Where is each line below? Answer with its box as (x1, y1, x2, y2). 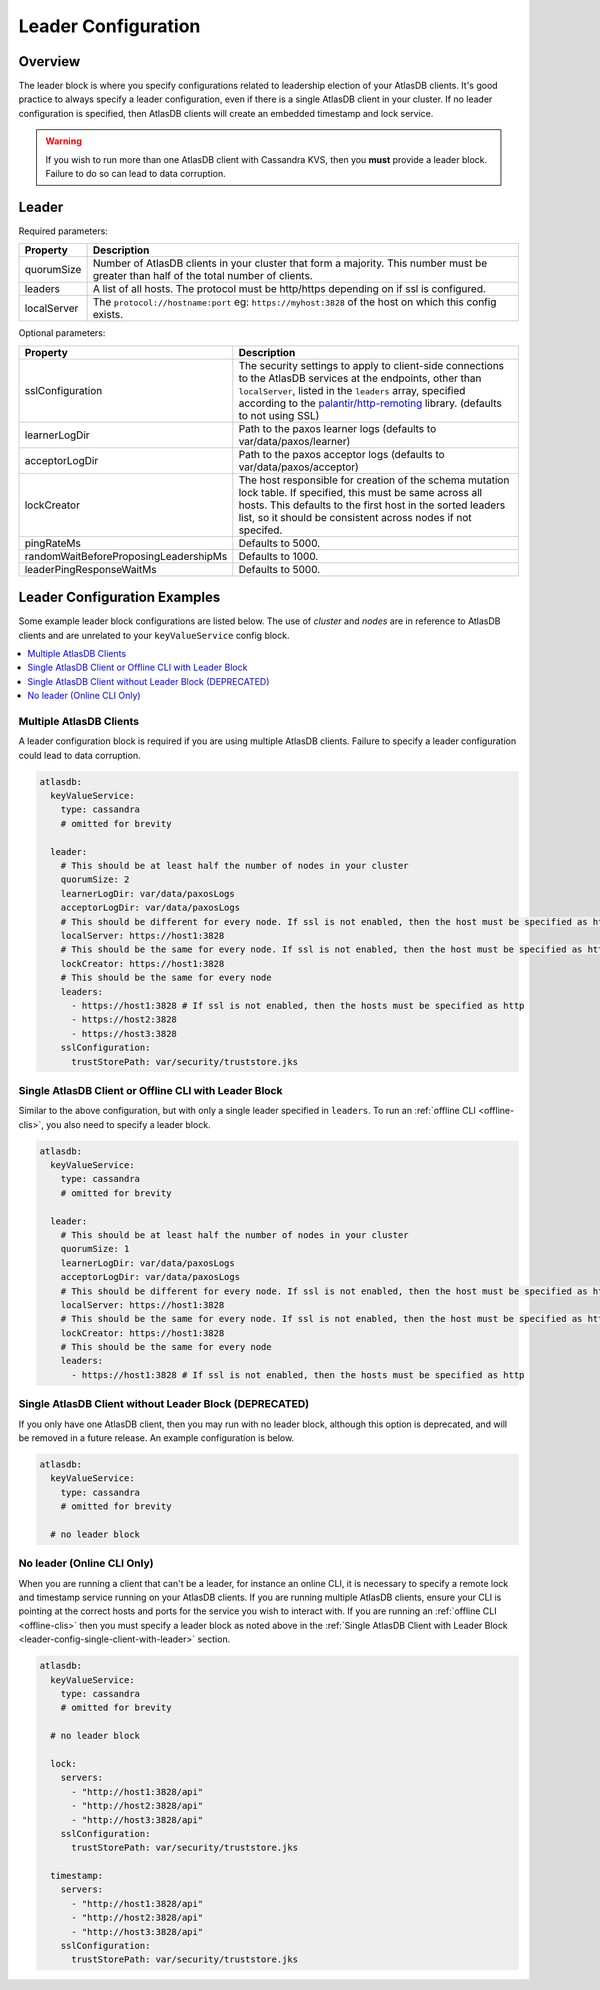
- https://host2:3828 (71, 1014, 177, 1025)
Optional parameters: (18, 327, 106, 339)
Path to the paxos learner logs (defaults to (238, 421, 437, 435)
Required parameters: (18, 225, 109, 237)
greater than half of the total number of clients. (92, 269, 314, 283)
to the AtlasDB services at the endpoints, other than (238, 371, 482, 385)
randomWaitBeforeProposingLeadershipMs (24, 549, 228, 563)
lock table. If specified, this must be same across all (238, 485, 483, 499)
